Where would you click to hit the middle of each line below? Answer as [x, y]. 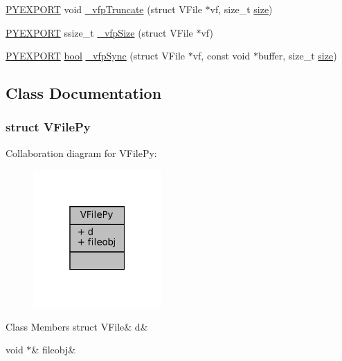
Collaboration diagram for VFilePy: [81, 152]
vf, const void [222, 56]
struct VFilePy [48, 127]
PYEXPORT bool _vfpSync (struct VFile [96, 56]
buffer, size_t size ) [297, 56]
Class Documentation [84, 93]
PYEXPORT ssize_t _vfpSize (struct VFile [99, 32]
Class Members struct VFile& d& [77, 326]
